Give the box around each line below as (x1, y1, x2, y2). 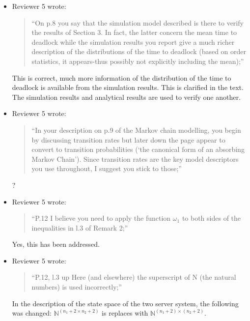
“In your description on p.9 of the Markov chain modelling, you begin (31, 124, 241, 135)
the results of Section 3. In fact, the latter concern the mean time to (31, 27, 237, 37)
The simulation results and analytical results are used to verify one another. (12, 91, 241, 102)
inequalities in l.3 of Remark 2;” (31, 222, 128, 233)
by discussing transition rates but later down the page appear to (31, 134, 225, 145)
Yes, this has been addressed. (12, 239, 100, 249)
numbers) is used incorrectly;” (31, 282, 122, 292)
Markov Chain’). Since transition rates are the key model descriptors (31, 153, 239, 164)
